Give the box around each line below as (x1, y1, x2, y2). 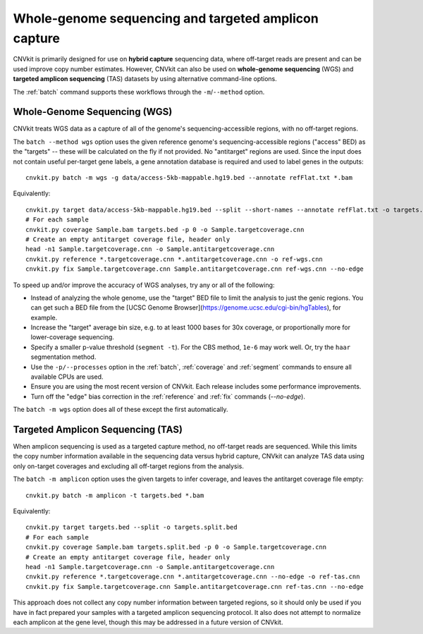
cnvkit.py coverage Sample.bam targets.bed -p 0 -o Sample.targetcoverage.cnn (25, 226, 305, 233)
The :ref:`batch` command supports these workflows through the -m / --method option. (13, 87, 265, 96)
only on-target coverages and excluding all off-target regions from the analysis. (13, 462, 245, 470)
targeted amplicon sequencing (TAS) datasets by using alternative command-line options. (13, 75, 278, 83)
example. (30, 313, 58, 322)
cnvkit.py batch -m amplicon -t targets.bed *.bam (25, 491, 204, 499)
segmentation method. (30, 353, 97, 361)
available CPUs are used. (30, 372, 104, 381)
